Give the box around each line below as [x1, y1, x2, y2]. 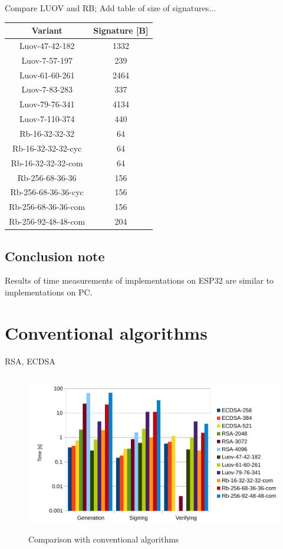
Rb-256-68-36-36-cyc [10, 186, 84, 198]
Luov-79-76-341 [19, 98, 75, 110]
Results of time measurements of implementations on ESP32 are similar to [5, 274, 274, 287]
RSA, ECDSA [5, 354, 55, 367]
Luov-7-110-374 [19, 113, 75, 125]
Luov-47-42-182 [19, 39, 75, 51]
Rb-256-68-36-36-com [9, 200, 85, 213]
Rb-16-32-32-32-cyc [12, 142, 82, 154]
